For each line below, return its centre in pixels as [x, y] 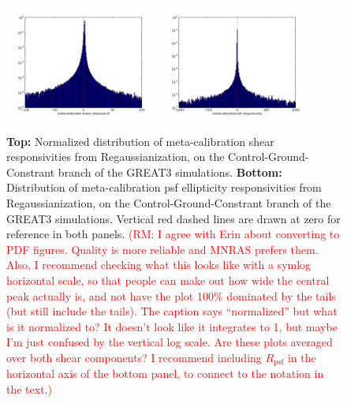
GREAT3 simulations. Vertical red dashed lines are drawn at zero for [173, 218]
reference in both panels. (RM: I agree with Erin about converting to [173, 234]
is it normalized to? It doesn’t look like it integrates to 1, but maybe [172, 326]
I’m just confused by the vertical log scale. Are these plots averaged [170, 342]
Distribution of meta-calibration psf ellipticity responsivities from [164, 187]
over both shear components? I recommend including [134, 357]
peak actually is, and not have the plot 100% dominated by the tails [171, 295]
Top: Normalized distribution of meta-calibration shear [140, 141]
